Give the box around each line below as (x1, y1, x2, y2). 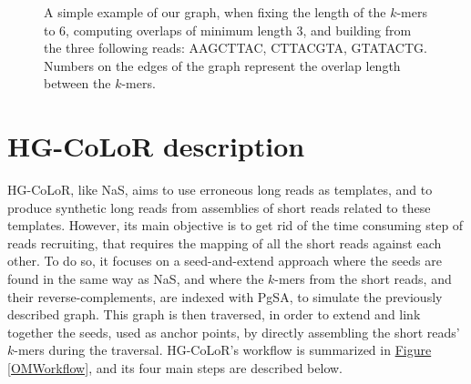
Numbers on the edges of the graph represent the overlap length (44, 56, 401, 75)
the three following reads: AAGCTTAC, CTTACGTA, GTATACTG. (44, 38, 427, 57)
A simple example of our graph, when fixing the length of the (44, 3, 386, 21)
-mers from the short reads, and (274, 269, 452, 288)
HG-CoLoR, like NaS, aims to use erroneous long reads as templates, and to (7, 180, 433, 199)
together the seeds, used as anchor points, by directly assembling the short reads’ (7, 322, 460, 341)
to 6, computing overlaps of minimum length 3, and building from (44, 20, 412, 39)
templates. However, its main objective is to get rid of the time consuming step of (7, 216, 464, 235)
